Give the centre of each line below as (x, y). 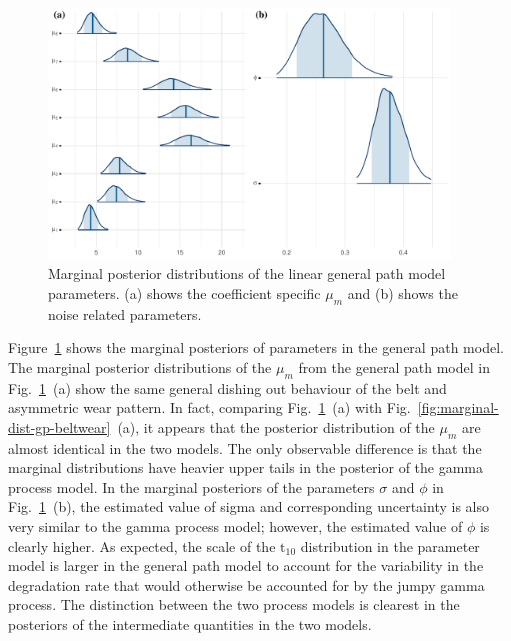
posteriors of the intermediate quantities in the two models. (190, 624)
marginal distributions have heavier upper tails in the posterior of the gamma (246, 467)
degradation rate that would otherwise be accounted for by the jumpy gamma (246, 584)
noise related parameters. (125, 313)
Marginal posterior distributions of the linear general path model (247, 273)
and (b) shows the (402, 292)
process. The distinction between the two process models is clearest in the (234, 604)
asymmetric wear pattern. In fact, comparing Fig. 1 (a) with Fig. (209, 407)
